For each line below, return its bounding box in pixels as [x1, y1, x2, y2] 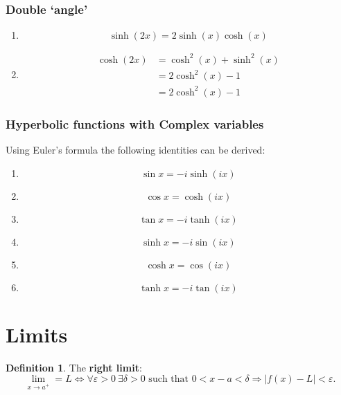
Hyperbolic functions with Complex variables [6, 115, 264, 132]
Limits [6, 320, 68, 348]
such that [148, 374, 189, 385]
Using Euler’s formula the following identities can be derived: [6, 143, 265, 157]
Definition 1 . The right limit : [6, 360, 142, 374]
